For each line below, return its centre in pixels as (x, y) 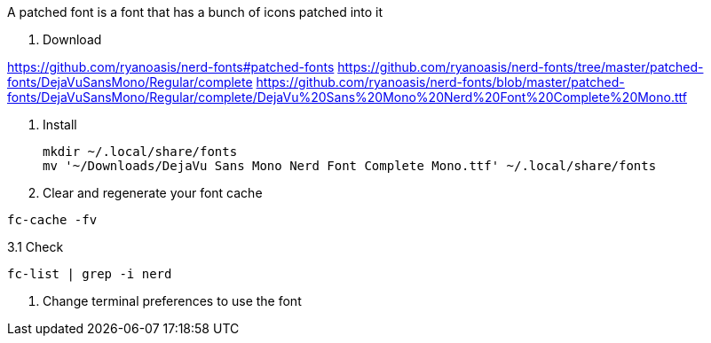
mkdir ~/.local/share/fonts (140, 152)
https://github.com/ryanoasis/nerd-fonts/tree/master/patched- (521, 67)
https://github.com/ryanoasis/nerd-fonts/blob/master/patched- (440, 82)
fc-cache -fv (52, 220)
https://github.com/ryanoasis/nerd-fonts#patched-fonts (171, 67)
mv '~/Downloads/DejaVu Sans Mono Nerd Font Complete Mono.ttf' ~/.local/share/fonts (350, 166)
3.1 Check (36, 247)
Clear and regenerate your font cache (153, 193)
